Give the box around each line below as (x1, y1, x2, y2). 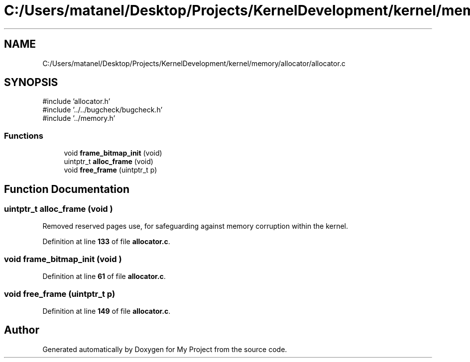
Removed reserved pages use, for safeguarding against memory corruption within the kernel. (42, 222, 349, 231)
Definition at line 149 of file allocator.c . (42, 306, 171, 315)
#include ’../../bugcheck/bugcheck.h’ (42, 105, 163, 114)
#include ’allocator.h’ (42, 97, 111, 106)
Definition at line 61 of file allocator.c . (42, 272, 166, 281)
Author (4, 324, 39, 337)
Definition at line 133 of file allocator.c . (42, 237, 170, 246)
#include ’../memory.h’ (42, 114, 116, 123)
